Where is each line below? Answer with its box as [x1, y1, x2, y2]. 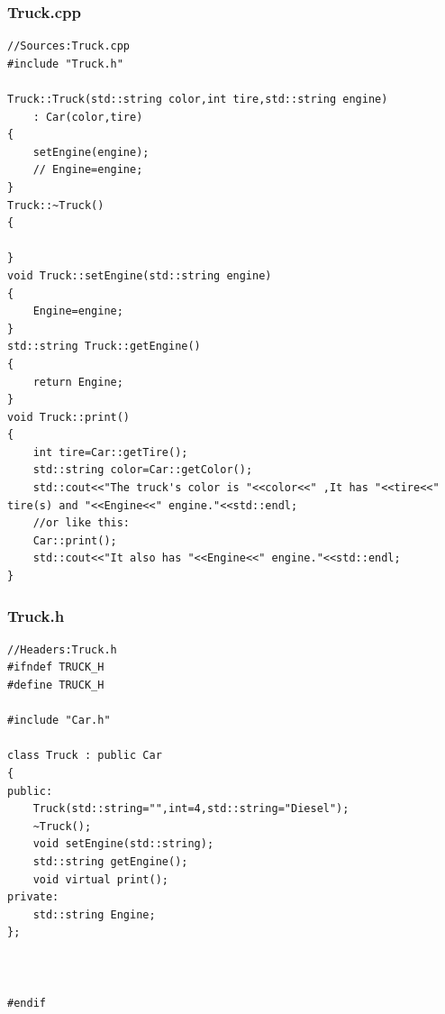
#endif [7, 996, 46, 1009]
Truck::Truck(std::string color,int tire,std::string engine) [7, 93, 388, 105]
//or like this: [32, 516, 131, 530]
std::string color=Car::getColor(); [32, 463, 253, 477]
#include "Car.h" [7, 714, 111, 727]
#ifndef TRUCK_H [7, 661, 104, 674]
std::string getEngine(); [32, 854, 188, 868]
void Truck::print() [7, 410, 131, 424]
